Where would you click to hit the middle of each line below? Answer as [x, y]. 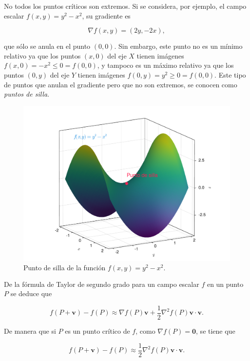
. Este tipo [230, 74]
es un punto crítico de [97, 331]
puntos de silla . [27, 94]
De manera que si [30, 331]
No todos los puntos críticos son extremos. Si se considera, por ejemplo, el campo [125, 6]
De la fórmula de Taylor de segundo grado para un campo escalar [102, 284]
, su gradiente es [106, 15]
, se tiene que [216, 331]
